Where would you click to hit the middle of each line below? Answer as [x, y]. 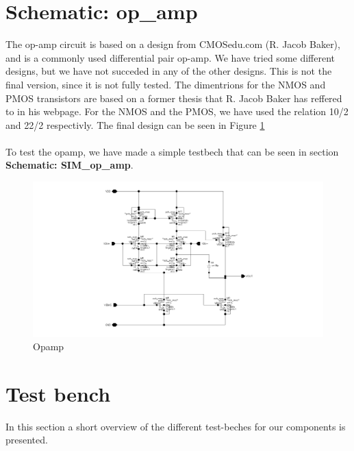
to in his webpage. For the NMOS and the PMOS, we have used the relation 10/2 [177, 111]
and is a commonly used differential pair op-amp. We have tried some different [170, 57]
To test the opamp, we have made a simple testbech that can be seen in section [172, 151]
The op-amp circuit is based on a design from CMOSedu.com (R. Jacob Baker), [173, 44]
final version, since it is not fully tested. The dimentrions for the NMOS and [166, 84]
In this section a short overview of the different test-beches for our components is [176, 426]
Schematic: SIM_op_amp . [69, 165]
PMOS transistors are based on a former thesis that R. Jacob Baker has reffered [174, 98]
